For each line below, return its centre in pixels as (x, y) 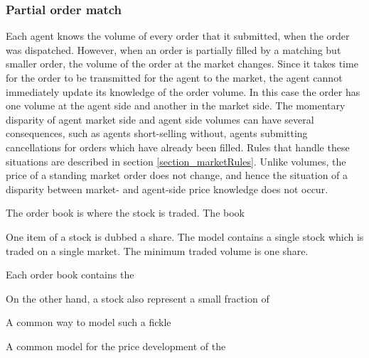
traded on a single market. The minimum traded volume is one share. (157, 250)
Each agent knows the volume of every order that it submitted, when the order (178, 36)
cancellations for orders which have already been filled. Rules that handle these (178, 147)
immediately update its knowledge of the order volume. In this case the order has (183, 91)
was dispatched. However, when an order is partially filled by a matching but (173, 49)
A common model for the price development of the (116, 346)
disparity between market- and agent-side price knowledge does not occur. (167, 189)
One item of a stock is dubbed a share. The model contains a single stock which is (185, 236)
